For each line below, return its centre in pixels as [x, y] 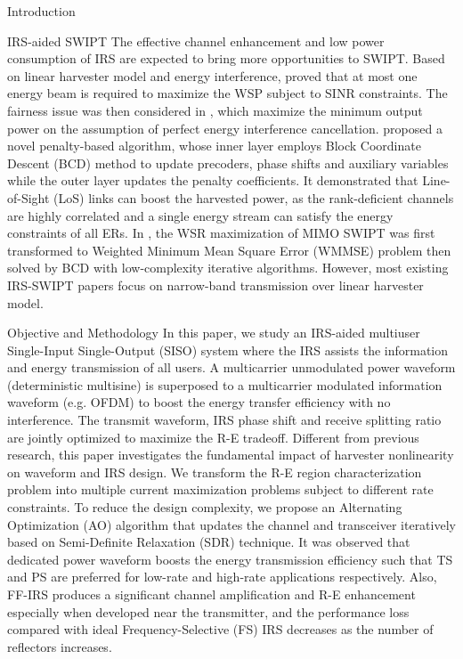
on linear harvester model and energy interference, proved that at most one [212, 75]
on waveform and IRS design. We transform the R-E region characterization [215, 472]
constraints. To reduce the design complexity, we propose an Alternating [205, 507]
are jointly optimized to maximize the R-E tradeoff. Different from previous [213, 437]
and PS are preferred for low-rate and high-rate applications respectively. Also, [222, 577]
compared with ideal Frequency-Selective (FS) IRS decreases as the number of [220, 629]
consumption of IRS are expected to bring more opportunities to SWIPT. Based [226, 58]
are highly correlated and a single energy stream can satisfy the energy [200, 215]
